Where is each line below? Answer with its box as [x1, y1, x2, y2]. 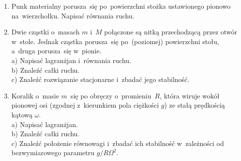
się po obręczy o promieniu [70, 90, 151, 100]
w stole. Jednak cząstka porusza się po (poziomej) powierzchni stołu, [11, 36, 219, 46]
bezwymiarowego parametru [11, 147, 95, 158]
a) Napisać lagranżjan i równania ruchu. [11, 55, 131, 65]
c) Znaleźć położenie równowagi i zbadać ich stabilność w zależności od [11, 138, 224, 148]
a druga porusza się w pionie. [11, 46, 102, 56]
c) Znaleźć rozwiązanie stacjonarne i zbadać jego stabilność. [11, 74, 190, 84]
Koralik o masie [11, 90, 59, 100]
